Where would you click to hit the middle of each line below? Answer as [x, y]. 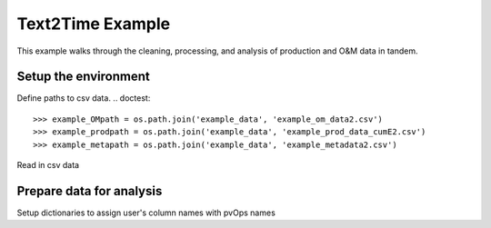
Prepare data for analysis [90, 191]
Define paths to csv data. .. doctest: [84, 98]
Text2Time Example [94, 24]
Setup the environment [83, 77]
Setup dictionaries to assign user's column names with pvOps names [146, 213]
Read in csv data [48, 165]
